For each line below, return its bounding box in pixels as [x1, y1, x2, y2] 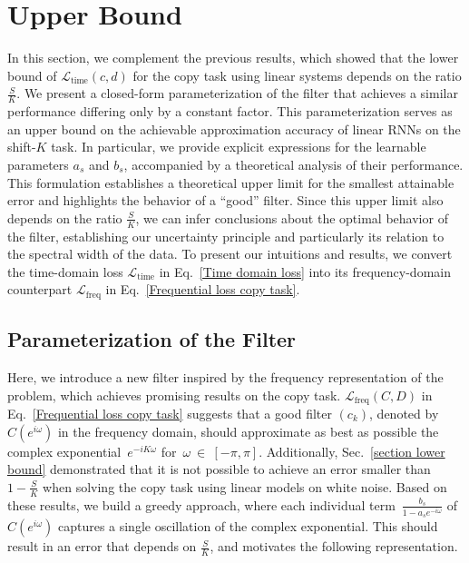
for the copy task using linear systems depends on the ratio [132, 65, 462, 84]
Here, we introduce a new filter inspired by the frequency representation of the [7, 367, 444, 386]
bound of [7, 65, 57, 84]
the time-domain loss [7, 262, 123, 281]
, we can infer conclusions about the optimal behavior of [135, 208, 448, 227]
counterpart [7, 280, 73, 299]
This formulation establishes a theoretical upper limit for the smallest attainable [7, 173, 454, 192]
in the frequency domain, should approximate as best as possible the [57, 421, 439, 440]
